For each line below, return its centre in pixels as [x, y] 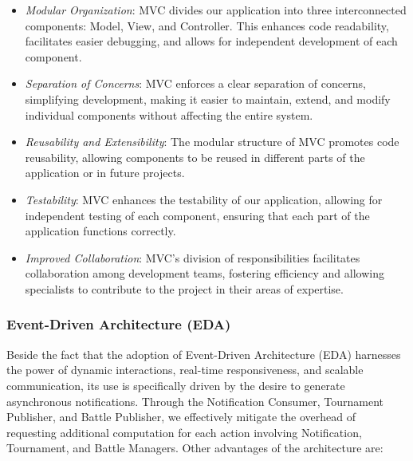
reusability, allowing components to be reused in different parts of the [195, 157]
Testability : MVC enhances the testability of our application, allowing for [204, 199]
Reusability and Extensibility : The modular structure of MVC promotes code [212, 142]
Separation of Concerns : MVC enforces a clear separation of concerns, [195, 83]
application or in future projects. [105, 173]
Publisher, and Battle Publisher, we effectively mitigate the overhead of [181, 417]
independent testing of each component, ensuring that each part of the [197, 215]
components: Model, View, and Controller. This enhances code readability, [207, 25]
